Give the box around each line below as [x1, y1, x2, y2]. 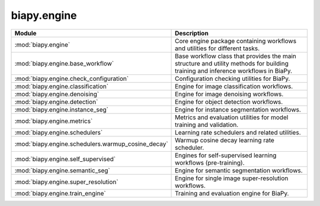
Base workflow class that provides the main [175, 52, 296, 60]
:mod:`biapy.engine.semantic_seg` [14, 166, 110, 174]
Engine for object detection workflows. [175, 97, 283, 106]
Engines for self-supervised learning [175, 151, 277, 159]
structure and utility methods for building [175, 59, 289, 67]
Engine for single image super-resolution [175, 174, 289, 182]
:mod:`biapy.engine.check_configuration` [14, 74, 129, 83]
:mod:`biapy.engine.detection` [14, 97, 98, 106]
